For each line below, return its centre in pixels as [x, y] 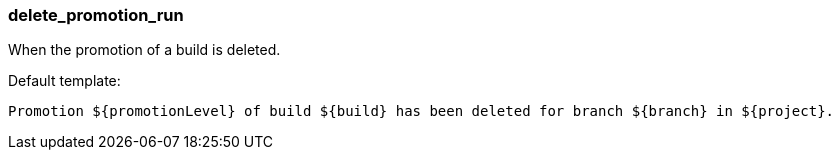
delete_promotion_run [96, 15]
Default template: [64, 81]
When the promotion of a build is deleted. [144, 50]
